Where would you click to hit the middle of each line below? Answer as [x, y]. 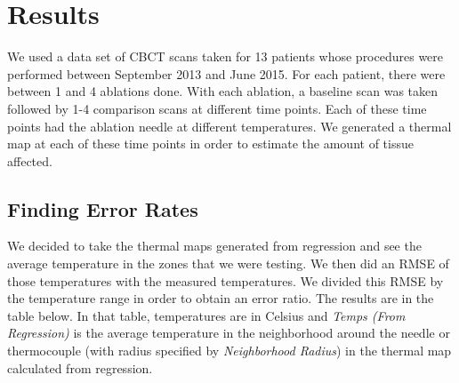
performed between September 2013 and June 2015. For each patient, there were [226, 73]
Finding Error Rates [103, 208]
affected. [30, 160]
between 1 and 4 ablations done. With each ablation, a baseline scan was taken [223, 91]
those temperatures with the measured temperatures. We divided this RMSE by [225, 280]
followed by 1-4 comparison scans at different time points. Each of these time [217, 108]
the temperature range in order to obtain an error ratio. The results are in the [221, 298]
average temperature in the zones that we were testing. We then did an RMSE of [228, 263]
